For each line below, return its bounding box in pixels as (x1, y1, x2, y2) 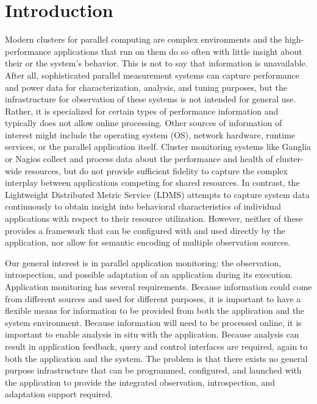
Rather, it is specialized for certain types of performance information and (5, 104, 279, 117)
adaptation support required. (5, 388, 113, 400)
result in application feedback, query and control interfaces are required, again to (5, 339, 308, 352)
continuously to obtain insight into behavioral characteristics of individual (5, 200, 281, 213)
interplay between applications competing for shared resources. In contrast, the (5, 176, 300, 189)
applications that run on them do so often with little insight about (54, 44, 302, 57)
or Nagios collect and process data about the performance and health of (5, 152, 273, 165)
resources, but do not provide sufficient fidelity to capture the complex (24, 164, 288, 177)
